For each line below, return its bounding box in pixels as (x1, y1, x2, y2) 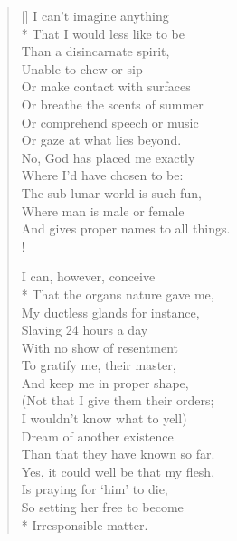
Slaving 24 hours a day (21, 320, 148, 339)
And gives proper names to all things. (21, 219, 231, 238)
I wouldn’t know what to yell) (21, 409, 187, 428)
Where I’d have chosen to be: (21, 166, 184, 185)
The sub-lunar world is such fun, (21, 183, 202, 202)
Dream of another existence (21, 426, 174, 445)
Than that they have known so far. (21, 444, 215, 463)
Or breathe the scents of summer (21, 94, 204, 113)
